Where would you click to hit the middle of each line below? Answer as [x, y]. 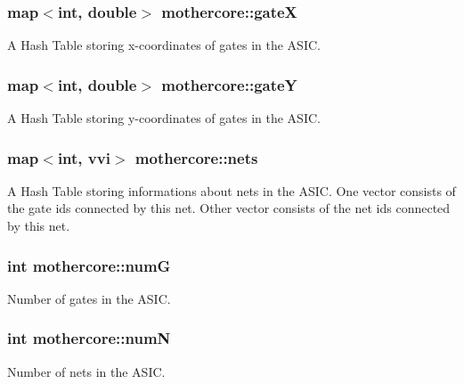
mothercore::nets [196, 157]
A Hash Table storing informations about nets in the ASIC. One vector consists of [232, 190]
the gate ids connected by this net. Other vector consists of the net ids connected [229, 208]
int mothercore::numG [89, 265]
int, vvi [84, 157]
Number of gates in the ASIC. [89, 298]
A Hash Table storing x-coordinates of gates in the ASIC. [164, 45]
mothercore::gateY [229, 84]
